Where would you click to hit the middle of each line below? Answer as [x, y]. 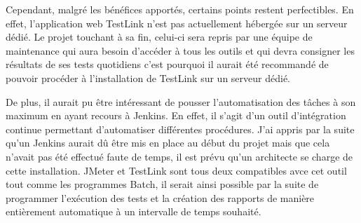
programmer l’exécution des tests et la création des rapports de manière [160, 197]
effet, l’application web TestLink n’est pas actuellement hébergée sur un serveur [177, 23]
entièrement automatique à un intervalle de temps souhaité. [134, 211]
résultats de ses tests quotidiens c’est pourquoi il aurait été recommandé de [167, 64]
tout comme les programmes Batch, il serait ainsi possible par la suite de [162, 184]
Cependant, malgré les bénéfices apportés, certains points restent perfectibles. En [180, 9]
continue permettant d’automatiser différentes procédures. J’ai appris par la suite [180, 129]
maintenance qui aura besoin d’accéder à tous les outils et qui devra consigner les [180, 50]
